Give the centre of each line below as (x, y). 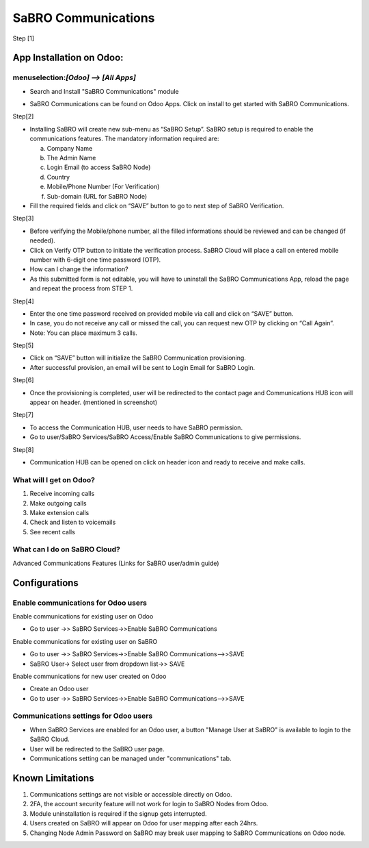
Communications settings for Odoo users (83, 716)
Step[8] (23, 449)
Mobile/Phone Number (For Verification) (103, 187)
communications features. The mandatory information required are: (124, 139)
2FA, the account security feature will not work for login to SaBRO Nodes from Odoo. (149, 804)
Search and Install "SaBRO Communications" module (104, 91)
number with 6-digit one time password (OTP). (95, 260)
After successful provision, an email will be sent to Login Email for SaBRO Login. (142, 367)
